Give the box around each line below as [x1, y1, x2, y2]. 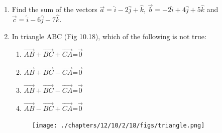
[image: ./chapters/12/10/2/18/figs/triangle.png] [32, 122, 205, 129]
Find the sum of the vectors [12, 4, 97, 15]
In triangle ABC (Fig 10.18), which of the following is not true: [12, 31, 206, 41]
